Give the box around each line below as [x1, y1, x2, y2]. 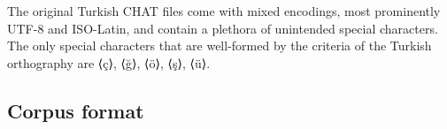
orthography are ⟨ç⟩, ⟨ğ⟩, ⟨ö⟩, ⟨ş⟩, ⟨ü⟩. [7, 53, 211, 72]
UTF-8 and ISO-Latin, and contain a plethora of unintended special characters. [7, 19, 438, 37]
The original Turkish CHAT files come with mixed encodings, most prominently [7, 2, 441, 19]
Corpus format [7, 96, 144, 124]
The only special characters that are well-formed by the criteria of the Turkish [7, 36, 432, 55]
